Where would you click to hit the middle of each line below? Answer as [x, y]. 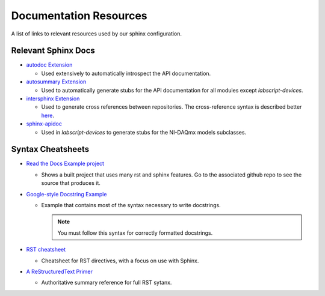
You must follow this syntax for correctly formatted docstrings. [135, 233]
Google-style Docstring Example [67, 194]
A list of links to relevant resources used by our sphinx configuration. [97, 34]
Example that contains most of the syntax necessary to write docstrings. [131, 205]
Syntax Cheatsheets [50, 149]
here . [48, 115]
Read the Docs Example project [65, 164]
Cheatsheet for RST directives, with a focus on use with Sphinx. [120, 261]
